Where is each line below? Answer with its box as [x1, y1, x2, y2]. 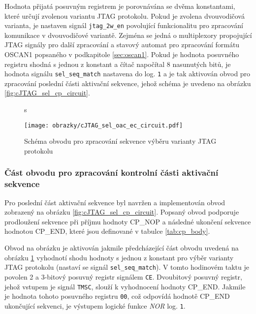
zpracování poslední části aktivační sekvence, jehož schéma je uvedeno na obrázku [4, 78, 251, 88]
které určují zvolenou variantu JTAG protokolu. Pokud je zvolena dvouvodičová [4, 10, 245, 21]
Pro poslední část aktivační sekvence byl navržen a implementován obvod [4, 197, 225, 207]
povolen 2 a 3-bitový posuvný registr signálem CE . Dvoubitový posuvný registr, [4, 271, 242, 282]
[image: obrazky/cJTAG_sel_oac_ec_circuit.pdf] [24, 122, 183, 129]
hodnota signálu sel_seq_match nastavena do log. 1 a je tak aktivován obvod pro [4, 68, 251, 79]
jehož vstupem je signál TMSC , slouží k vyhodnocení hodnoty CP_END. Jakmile [4, 281, 246, 291]
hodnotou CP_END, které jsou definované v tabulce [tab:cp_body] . [4, 226, 210, 236]
